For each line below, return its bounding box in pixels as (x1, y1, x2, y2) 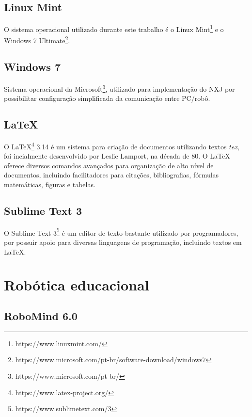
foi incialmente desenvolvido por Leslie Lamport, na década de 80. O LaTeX (4, 151, 230, 161)
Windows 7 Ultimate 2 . (4, 34, 70, 46)
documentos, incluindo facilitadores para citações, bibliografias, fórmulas (4, 170, 219, 180)
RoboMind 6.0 (4, 308, 78, 323)
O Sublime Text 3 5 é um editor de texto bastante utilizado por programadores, (4, 226, 238, 238)
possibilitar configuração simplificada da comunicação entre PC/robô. (4, 93, 210, 103)
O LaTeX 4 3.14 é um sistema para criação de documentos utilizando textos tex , (4, 140, 239, 151)
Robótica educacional (4, 275, 149, 295)
